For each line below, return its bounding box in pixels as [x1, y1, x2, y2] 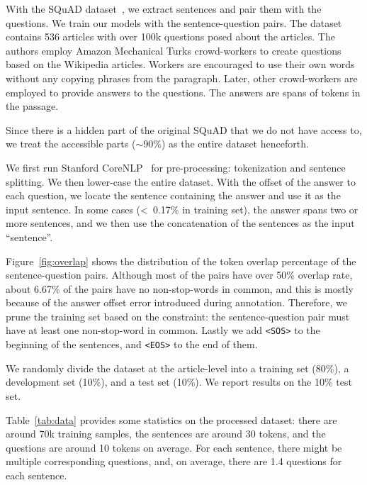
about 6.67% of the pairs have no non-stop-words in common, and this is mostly [6, 281, 354, 296]
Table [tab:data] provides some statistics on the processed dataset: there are [6, 412, 337, 427]
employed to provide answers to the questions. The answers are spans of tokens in [6, 84, 361, 99]
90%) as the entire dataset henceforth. [143, 136, 309, 151]
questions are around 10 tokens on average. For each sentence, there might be [6, 440, 342, 455]
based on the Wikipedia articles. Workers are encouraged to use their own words [6, 57, 355, 72]
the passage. [6, 99, 59, 113]
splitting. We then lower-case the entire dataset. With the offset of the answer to [6, 174, 356, 189]
